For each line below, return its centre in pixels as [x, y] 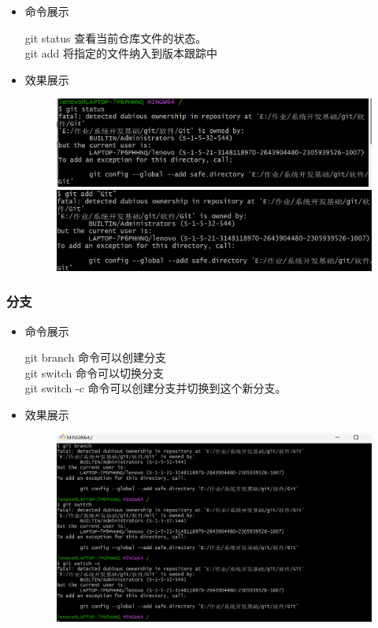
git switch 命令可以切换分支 [94, 372]
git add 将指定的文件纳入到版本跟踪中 [121, 53]
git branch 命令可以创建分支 [96, 357]
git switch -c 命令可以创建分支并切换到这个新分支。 [156, 388]
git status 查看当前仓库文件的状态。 [116, 37]
